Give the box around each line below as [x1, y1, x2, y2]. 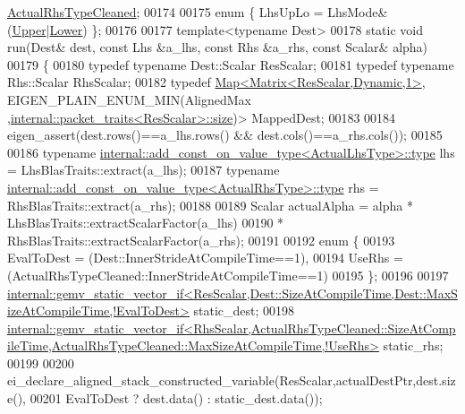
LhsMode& [327, 3, 388, 21]
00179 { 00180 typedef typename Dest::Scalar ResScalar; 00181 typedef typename [7, 55, 454, 73]
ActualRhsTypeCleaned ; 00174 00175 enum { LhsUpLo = [7, 3, 324, 21]
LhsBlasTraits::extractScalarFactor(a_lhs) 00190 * [7, 213, 284, 232]
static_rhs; [383, 336, 444, 355]
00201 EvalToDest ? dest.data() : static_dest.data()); [30, 389, 323, 408]
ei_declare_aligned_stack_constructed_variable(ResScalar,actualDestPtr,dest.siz [7, 371, 456, 390]
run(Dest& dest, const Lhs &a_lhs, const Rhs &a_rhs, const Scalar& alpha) [7, 38, 428, 56]
